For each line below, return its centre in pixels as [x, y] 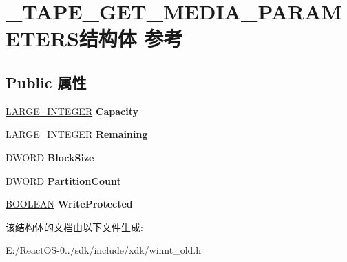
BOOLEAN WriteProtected [69, 204]
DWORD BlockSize [50, 157]
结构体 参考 [131, 38]
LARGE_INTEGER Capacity [72, 111]
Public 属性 [46, 82]
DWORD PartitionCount [63, 180]
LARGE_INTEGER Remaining [77, 134]
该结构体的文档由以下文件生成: [74, 226]
